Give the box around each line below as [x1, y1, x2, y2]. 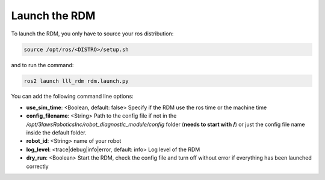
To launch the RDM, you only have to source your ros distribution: [11, 30, 174, 37]
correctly [26, 163, 49, 170]
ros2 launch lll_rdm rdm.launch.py [23, 77, 129, 84]
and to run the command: [11, 61, 74, 68]
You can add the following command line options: [11, 93, 134, 100]
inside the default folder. [26, 129, 87, 136]
